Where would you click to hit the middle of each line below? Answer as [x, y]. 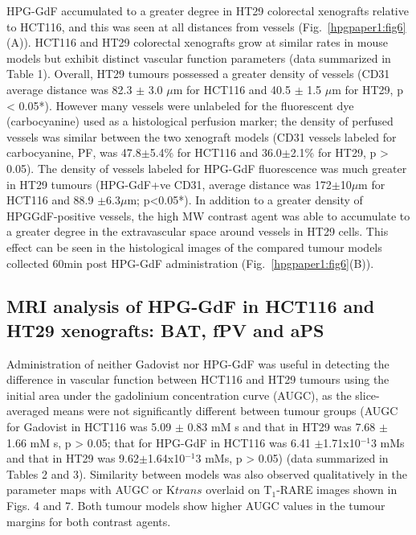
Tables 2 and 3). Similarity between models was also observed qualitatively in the [207, 473]
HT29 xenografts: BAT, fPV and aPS [165, 329]
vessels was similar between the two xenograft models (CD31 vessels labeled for [202, 136]
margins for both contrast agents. [89, 521]
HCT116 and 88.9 [50, 200]
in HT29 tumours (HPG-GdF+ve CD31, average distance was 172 [169, 184]
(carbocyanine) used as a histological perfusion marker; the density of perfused [200, 121]
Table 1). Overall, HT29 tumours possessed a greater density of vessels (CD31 [198, 74]
